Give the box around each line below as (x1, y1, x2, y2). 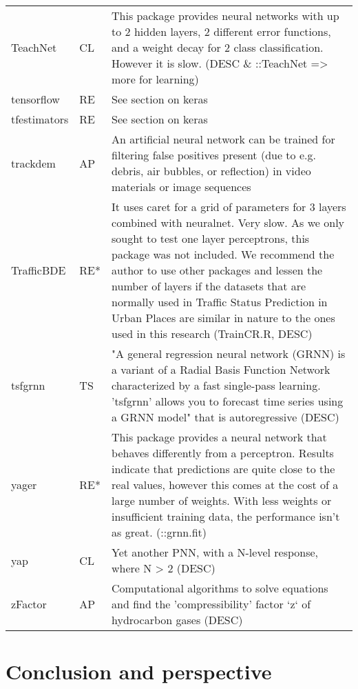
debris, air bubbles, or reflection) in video (112, 163, 311, 179)
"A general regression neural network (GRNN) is (112, 346, 346, 361)
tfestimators (11, 111, 69, 127)
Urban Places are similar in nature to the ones (112, 310, 335, 326)
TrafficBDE (11, 262, 66, 278)
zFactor (11, 596, 47, 612)
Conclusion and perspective (6, 657, 272, 686)
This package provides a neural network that (112, 429, 327, 445)
